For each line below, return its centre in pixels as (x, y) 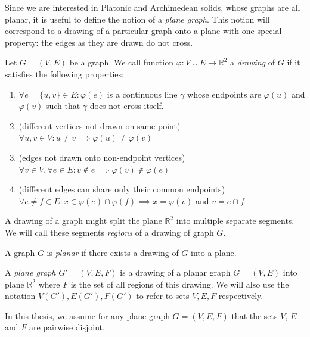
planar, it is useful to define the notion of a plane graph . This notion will (137, 19)
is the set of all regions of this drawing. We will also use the (180, 284)
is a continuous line (142, 94)
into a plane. (214, 252)
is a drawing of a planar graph (175, 272)
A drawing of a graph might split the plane (83, 221)
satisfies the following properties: (64, 74)
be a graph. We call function (121, 62)
